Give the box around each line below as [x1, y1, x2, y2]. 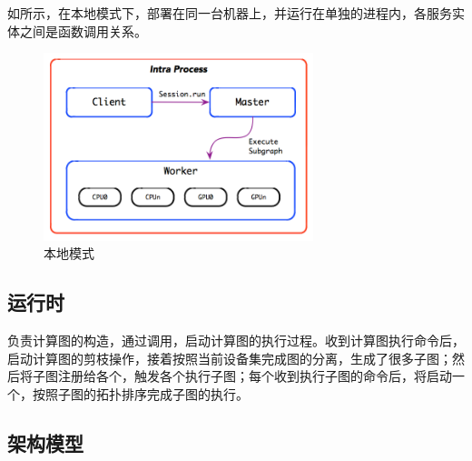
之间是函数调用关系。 [19, 21, 147, 40]
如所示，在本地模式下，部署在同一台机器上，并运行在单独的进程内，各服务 [7, 4, 452, 22]
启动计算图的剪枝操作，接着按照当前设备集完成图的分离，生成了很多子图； [7, 348, 452, 367]
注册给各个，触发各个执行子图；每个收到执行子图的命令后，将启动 [57, 366, 452, 386]
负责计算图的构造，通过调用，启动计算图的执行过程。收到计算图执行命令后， [7, 331, 465, 350]
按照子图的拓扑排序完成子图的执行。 [32, 384, 249, 403]
